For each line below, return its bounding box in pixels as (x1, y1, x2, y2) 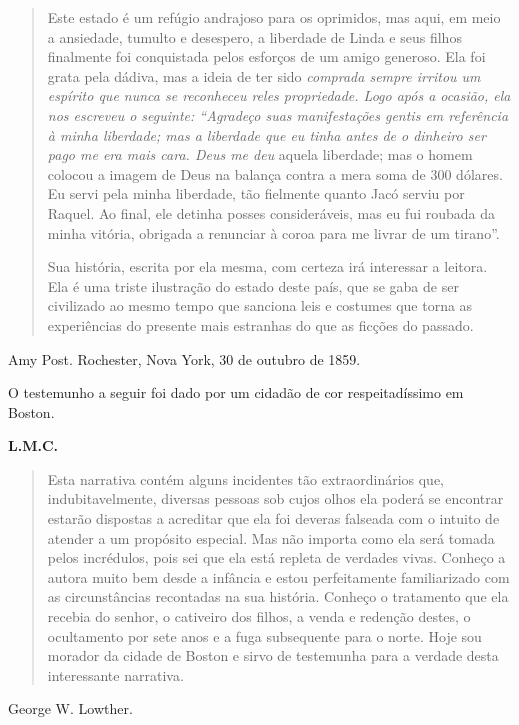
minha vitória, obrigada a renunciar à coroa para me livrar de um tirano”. (47, 222, 500, 243)
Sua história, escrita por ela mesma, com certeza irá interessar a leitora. (47, 256, 488, 277)
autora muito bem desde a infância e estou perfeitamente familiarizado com (47, 566, 510, 587)
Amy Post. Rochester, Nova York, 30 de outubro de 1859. (8, 348, 361, 369)
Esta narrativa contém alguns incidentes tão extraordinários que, (47, 468, 445, 489)
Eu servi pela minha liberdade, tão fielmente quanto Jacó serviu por (47, 183, 465, 204)
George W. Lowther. (8, 698, 133, 719)
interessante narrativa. (47, 664, 184, 685)
